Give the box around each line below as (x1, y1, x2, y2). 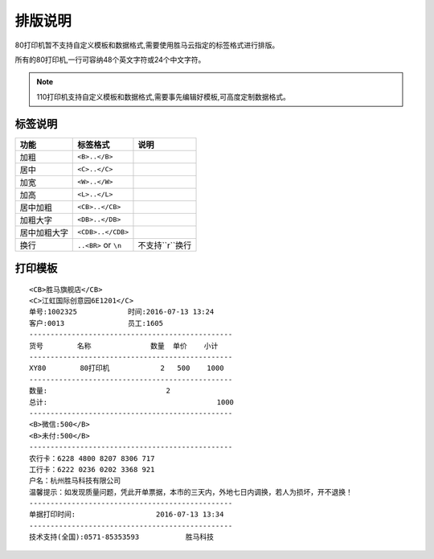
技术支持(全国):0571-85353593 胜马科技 (29, 532, 215, 542)
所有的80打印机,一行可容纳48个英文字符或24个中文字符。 (14, 55, 206, 64)
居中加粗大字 (19, 227, 68, 238)
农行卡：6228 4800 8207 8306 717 (29, 454, 155, 462)
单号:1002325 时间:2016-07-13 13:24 (29, 307, 215, 317)
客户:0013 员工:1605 (29, 319, 164, 327)
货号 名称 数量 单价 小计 (29, 341, 219, 350)
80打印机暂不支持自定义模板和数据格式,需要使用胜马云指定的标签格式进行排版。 (14, 40, 280, 50)
